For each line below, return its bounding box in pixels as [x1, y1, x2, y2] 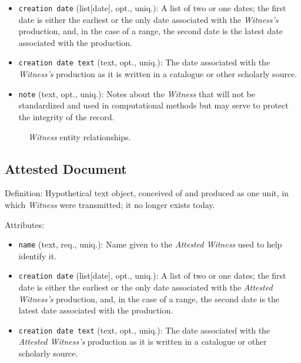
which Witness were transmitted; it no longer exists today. [5, 198, 215, 210]
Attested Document [5, 159, 127, 177]
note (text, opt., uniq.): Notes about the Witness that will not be [18, 87, 255, 100]
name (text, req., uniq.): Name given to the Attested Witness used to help [18, 238, 282, 250]
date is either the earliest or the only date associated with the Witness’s [18, 13, 279, 25]
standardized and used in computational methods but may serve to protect [18, 99, 289, 111]
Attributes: [5, 218, 45, 230]
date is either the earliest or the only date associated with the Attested [18, 281, 273, 293]
